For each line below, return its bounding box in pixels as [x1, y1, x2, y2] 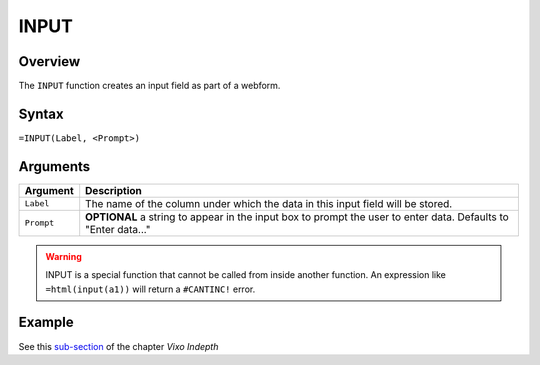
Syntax [18, 105, 64, 122]
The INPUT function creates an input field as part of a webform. [18, 80, 281, 92]
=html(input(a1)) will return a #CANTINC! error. [45, 283, 256, 295]
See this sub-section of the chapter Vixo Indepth [18, 340, 219, 352]
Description [85, 183, 142, 197]
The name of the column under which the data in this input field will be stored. [85, 196, 453, 210]
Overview [18, 53, 81, 70]
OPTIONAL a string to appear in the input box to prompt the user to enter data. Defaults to [85, 210, 509, 224]
